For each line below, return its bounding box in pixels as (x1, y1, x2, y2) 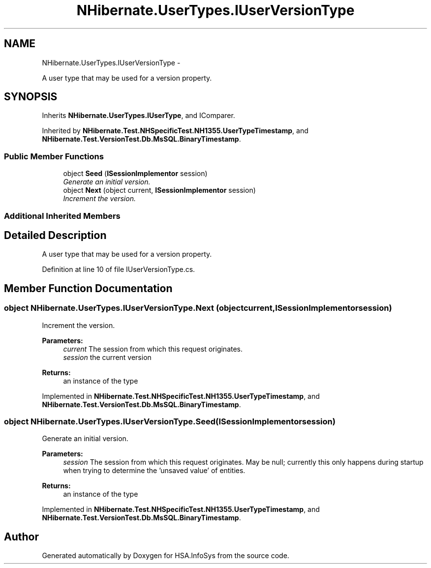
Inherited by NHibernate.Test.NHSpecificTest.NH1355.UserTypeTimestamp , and (42, 126, 308, 135)
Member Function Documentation (4, 282, 173, 295)
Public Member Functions (4, 151, 104, 161)
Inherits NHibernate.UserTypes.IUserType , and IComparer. (42, 111, 235, 120)
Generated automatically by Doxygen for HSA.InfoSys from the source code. (42, 551, 289, 560)
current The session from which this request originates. (63, 344, 243, 353)
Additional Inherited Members (4, 210, 121, 221)
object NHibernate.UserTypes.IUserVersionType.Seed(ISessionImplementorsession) (4, 417, 336, 426)
